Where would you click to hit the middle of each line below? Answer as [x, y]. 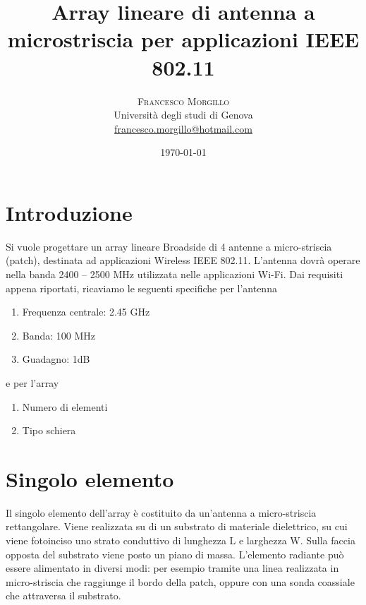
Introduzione [69, 212]
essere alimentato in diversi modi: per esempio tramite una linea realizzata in [172, 568]
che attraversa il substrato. [63, 595]
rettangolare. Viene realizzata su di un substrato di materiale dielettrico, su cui [177, 526]
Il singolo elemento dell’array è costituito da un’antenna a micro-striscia [161, 512]
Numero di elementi [65, 406]
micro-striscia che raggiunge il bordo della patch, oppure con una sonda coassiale [180, 581]
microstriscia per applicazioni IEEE [183, 39]
